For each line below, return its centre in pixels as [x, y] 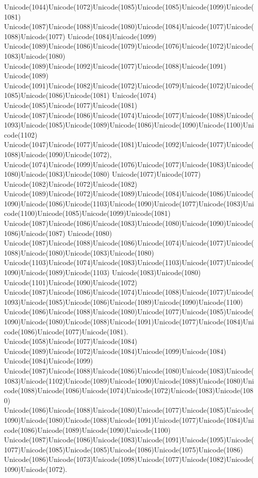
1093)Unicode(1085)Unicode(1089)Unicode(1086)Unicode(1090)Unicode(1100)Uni [129, 125]
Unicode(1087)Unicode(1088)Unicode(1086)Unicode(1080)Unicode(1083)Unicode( [129, 370]
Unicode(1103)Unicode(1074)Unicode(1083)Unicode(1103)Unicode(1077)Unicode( [129, 262]
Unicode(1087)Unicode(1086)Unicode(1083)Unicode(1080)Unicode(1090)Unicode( [129, 223]
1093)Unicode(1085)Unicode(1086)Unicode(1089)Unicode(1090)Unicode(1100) [123, 302]
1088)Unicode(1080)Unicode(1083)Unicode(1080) [79, 252]
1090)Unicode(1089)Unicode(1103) [57, 272]
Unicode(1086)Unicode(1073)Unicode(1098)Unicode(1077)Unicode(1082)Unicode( [129, 459]
